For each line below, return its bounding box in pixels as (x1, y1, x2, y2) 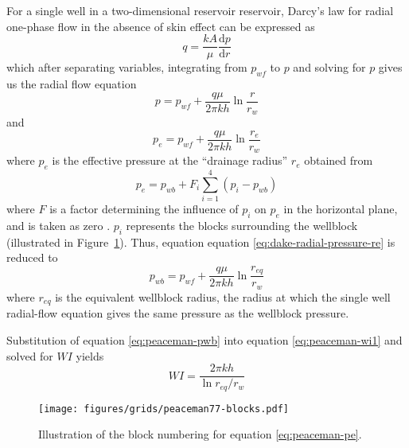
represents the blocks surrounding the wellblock (126, 216, 358, 233)
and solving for (293, 59, 366, 76)
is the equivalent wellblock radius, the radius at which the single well (55, 288, 391, 305)
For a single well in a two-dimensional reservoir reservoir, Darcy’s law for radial (6, 2, 394, 18)
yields (76, 347, 104, 364)
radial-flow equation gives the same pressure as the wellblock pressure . (6, 305, 349, 321)
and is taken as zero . (6, 216, 111, 233)
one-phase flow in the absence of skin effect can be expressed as (6, 18, 315, 34)
